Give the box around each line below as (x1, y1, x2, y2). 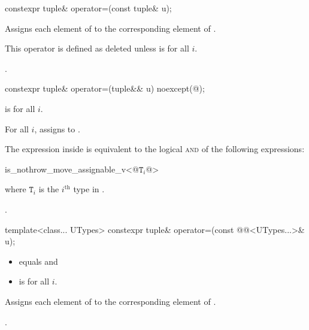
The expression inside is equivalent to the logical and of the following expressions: (5, 143, 305, 155)
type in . (73, 183, 105, 195)
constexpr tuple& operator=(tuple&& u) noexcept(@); (5, 82, 205, 95)
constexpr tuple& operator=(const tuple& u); (5, 2, 172, 14)
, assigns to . (34, 122, 80, 135)
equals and (19, 255, 58, 267)
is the (38, 183, 59, 195)
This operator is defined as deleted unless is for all (5, 42, 189, 55)
